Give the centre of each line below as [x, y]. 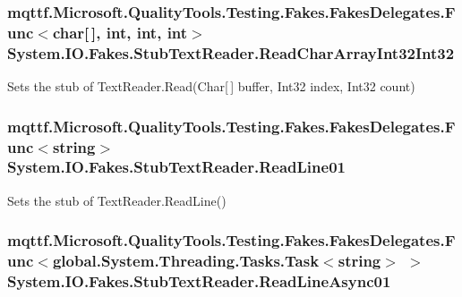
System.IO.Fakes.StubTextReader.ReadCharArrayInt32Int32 [231, 52]
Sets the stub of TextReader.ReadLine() [117, 200]
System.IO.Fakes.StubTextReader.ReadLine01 [176, 167]
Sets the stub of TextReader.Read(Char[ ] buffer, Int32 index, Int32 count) [211, 86]
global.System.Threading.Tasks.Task [186, 261]
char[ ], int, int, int [120, 32]
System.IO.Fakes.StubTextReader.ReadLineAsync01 [199, 281]
